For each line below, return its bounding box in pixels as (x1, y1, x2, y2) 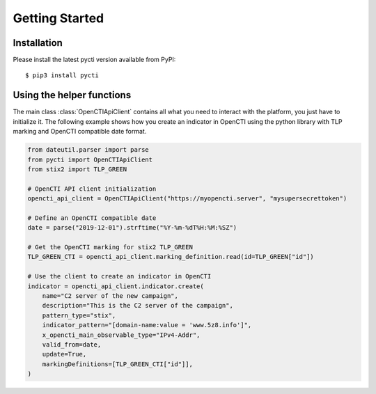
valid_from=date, (42, 340, 102, 348)
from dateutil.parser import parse (27, 146, 149, 154)
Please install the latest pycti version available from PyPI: (13, 56, 176, 64)
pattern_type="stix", (42, 311, 116, 320)
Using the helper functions (13, 89, 132, 101)
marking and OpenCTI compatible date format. (13, 127, 147, 136)
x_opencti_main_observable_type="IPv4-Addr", (42, 331, 201, 339)
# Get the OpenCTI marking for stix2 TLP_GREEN (27, 244, 193, 251)
